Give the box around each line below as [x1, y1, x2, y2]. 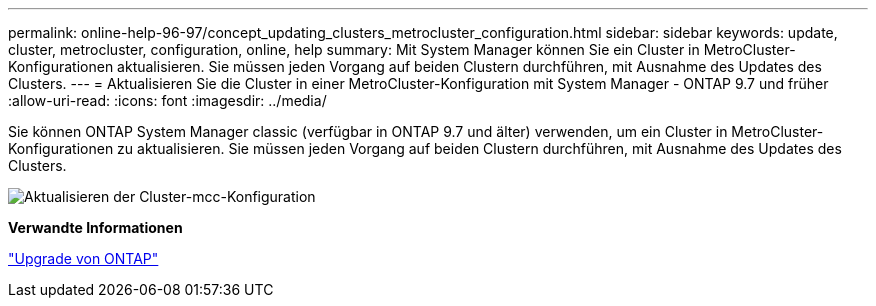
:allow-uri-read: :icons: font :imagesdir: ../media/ [8, 92, 327, 109]
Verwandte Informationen [8, 219, 183, 236]
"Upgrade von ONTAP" [8, 250, 159, 267]
